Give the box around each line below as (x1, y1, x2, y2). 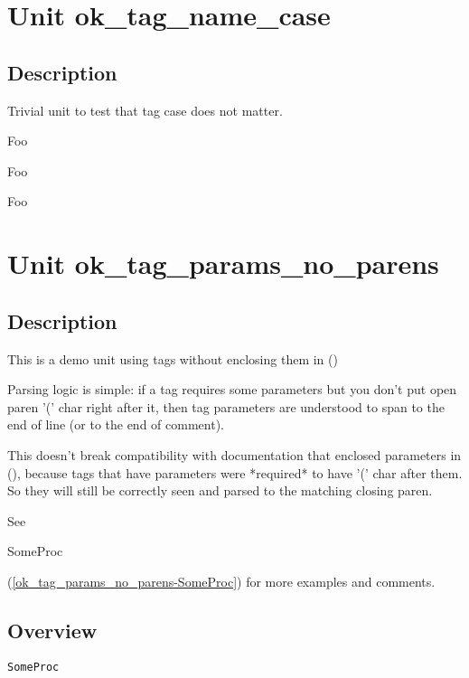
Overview (7, 616, 98, 644)
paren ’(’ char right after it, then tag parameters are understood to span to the (7, 397, 445, 416)
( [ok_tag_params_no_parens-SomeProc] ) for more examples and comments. (7, 571, 436, 590)
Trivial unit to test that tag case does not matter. (7, 100, 283, 119)
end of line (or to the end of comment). (7, 415, 224, 434)
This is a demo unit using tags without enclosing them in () (7, 349, 338, 368)
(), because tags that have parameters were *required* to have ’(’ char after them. (7, 463, 463, 482)
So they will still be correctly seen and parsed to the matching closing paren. (7, 481, 433, 500)
